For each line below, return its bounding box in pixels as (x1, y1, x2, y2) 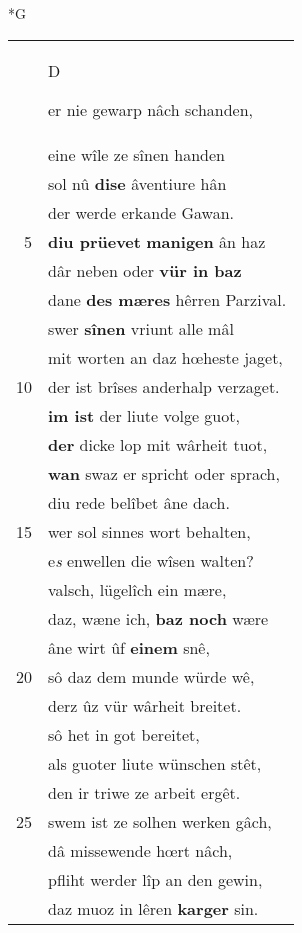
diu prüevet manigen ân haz (48, 229, 266, 253)
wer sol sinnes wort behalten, (48, 519, 251, 543)
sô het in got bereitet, (48, 722, 200, 746)
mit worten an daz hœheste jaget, (48, 345, 283, 369)
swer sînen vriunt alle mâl (48, 316, 234, 340)
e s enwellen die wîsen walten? (48, 548, 254, 572)
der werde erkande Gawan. (48, 200, 235, 224)
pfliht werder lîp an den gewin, (48, 867, 263, 891)
